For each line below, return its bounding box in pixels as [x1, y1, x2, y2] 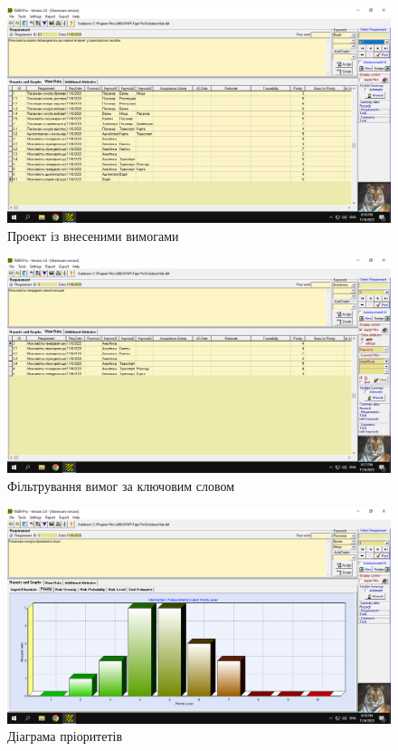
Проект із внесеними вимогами [7, 226, 179, 245]
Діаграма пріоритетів [7, 727, 123, 746]
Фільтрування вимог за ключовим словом [7, 476, 235, 495]
